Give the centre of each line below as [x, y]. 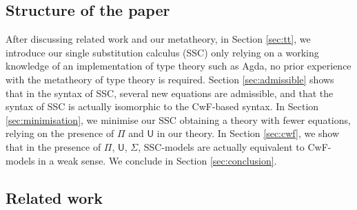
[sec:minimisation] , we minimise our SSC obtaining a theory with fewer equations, [178, 119]
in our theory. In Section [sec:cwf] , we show [248, 133]
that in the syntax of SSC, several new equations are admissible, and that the [170, 93]
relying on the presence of [60, 133]
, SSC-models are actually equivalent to [221, 146]
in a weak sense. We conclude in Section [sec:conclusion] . [157, 160]
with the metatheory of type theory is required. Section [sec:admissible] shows [170, 79]
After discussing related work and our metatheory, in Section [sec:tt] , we [158, 39]
